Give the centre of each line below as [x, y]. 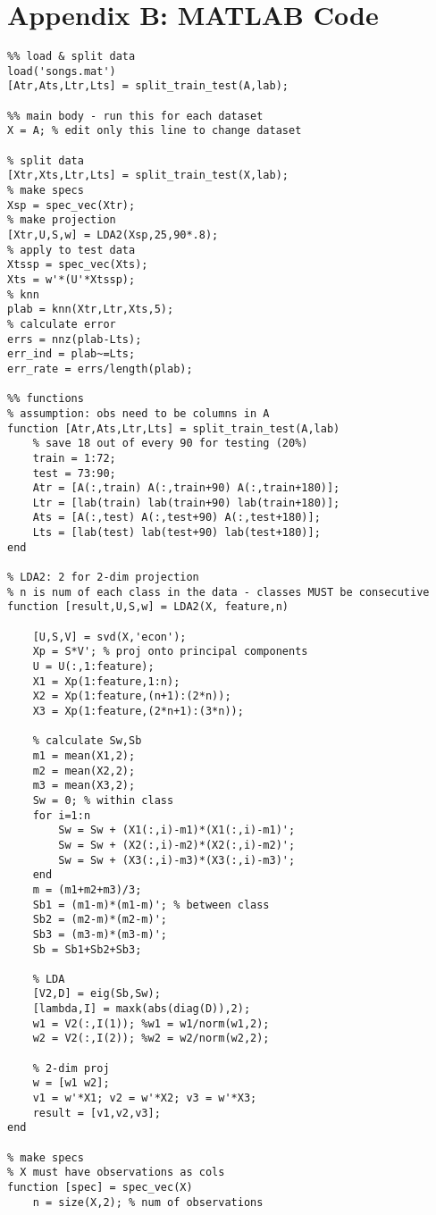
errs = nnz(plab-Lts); [75, 339]
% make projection [62, 220]
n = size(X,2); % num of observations [148, 1202]
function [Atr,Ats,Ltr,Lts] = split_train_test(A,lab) [174, 428]
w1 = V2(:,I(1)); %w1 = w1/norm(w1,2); [151, 1023]
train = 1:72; [74, 458]
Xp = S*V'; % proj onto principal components [170, 652]
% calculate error [62, 324]
